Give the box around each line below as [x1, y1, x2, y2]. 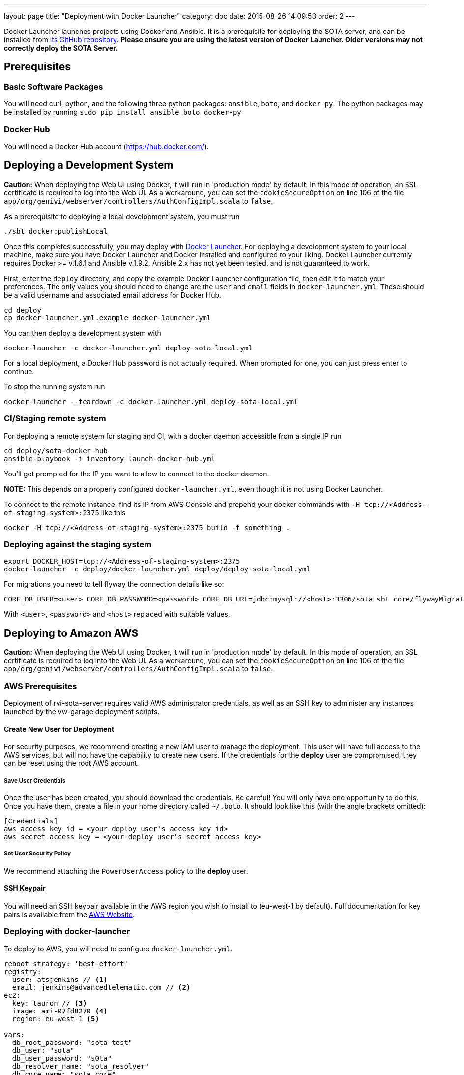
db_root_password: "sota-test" [12, 1038, 133, 1046]
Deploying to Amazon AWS [4, 627, 139, 639]
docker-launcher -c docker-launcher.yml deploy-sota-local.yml [4, 344, 253, 352]
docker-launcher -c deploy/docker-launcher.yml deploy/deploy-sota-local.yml [4, 565, 311, 573]
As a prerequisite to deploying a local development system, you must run [4, 212, 240, 221]
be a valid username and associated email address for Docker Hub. [4, 290, 222, 299]
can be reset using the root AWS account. [4, 759, 139, 768]
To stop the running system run [4, 382, 105, 391]
